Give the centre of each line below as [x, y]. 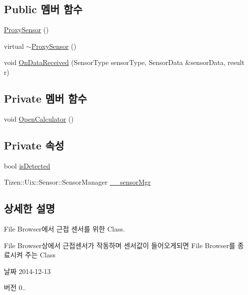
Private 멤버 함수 [46, 98]
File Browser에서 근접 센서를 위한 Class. [64, 228]
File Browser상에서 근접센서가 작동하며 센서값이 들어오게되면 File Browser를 [120, 245]
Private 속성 [34, 145]
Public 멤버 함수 [43, 9]
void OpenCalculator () [39, 118]
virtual [14, 46]
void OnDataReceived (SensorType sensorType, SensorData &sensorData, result [124, 62]
